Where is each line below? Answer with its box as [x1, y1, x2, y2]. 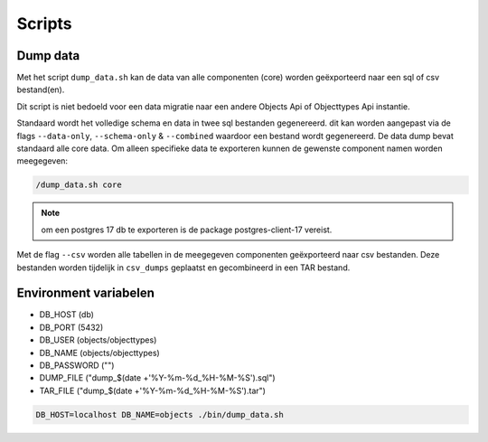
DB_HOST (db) [39, 309, 95, 320]
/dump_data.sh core [35, 180, 122, 190]
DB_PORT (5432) [39, 322, 104, 333]
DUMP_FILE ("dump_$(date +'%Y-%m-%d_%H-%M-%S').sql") [39, 372, 276, 383]
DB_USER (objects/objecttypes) [39, 334, 157, 345]
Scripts [16, 14, 72, 33]
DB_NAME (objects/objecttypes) [39, 347, 160, 358]
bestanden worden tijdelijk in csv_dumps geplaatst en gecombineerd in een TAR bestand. [16, 262, 351, 273]
